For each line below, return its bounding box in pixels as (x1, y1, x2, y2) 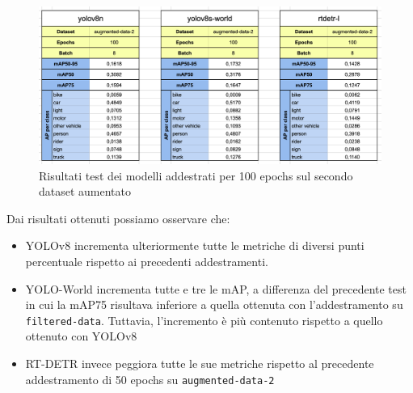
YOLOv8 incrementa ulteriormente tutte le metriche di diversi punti (25, 237, 365, 254)
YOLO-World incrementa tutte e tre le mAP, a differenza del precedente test (25, 280, 407, 297)
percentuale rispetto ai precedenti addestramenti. (25, 252, 268, 269)
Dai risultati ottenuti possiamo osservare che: (6, 209, 230, 226)
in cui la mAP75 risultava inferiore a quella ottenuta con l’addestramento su (25, 296, 403, 313)
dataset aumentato (39, 183, 132, 200)
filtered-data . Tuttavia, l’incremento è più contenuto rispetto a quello (25, 311, 383, 328)
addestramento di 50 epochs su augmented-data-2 (25, 370, 275, 387)
